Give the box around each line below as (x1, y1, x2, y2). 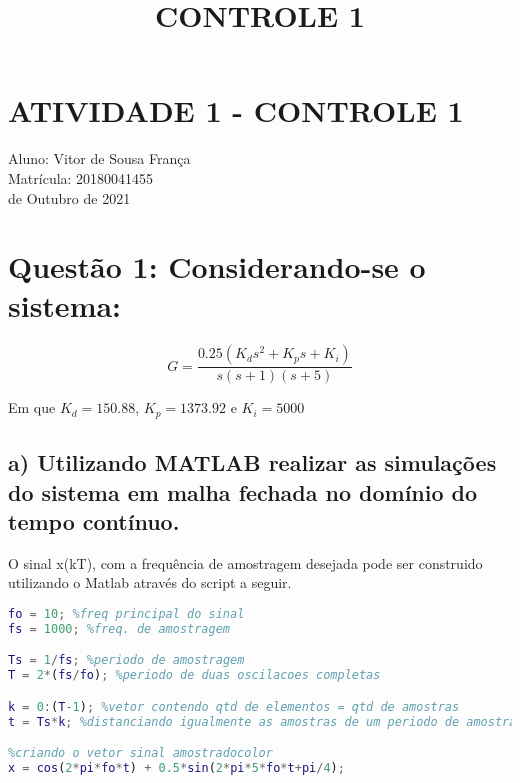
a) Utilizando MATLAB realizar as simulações (8, 447, 497, 478)
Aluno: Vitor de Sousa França (8, 148, 191, 169)
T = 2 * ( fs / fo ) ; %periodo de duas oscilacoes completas (8, 668, 381, 683)
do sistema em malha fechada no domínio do (8, 476, 478, 507)
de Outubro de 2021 (8, 187, 131, 208)
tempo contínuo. (8, 506, 180, 537)
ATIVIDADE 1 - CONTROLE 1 (8, 90, 464, 131)
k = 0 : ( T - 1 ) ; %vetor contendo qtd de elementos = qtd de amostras (8, 699, 460, 714)
